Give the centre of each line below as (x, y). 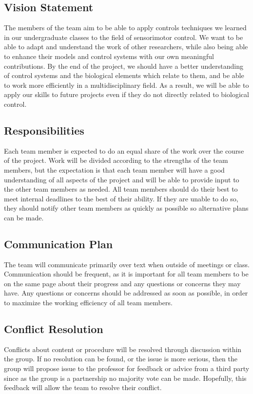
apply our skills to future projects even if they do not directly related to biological (126, 94)
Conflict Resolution (54, 329)
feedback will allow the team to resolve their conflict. (83, 387)
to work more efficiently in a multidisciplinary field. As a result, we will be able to (126, 85)
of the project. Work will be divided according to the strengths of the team (116, 160)
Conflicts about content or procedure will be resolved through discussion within (123, 349)
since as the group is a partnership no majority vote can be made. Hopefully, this (125, 378)
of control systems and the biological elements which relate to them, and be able (124, 75)
